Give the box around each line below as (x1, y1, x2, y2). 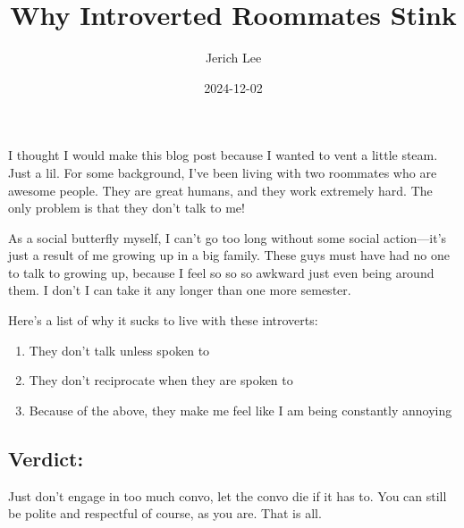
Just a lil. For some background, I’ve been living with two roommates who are (8, 163, 437, 181)
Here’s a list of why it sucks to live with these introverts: (8, 311, 318, 330)
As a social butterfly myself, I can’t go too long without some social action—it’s (8, 228, 447, 247)
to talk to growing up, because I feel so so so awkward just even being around (8, 263, 434, 281)
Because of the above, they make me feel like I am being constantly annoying (29, 400, 452, 419)
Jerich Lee (205, 48, 262, 67)
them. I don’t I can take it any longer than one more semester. (8, 281, 351, 299)
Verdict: (8, 444, 84, 472)
